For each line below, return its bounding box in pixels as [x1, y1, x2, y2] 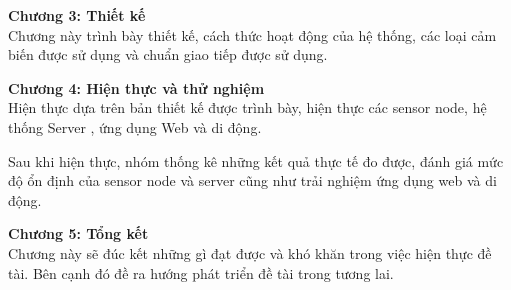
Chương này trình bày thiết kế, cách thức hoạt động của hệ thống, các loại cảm [8, 24, 497, 45]
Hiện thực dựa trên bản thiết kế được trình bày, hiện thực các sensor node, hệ [8, 97, 487, 118]
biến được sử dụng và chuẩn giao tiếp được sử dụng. [8, 44, 328, 65]
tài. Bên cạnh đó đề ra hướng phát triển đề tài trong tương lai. [8, 262, 394, 283]
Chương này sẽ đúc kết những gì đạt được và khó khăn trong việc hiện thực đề [8, 242, 492, 263]
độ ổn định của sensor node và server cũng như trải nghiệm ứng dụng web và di [8, 170, 497, 191]
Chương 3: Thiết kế [8, 5, 146, 25]
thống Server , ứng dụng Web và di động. [8, 116, 262, 137]
